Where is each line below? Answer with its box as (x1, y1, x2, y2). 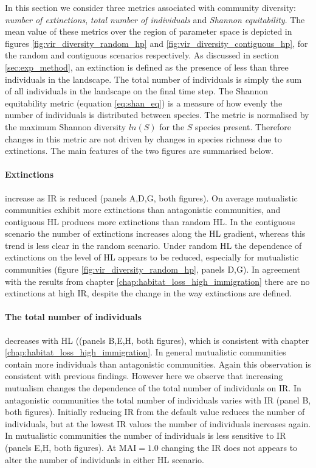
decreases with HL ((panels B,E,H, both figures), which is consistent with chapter (5, 334, 309, 346)
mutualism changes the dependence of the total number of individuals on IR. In (5, 382, 301, 394)
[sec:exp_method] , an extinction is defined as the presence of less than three (5, 60, 289, 73)
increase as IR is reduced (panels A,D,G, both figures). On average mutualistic (5, 191, 298, 204)
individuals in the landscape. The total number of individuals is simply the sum (5, 72, 302, 85)
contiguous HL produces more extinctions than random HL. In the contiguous (5, 215, 295, 228)
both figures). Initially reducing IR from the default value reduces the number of (5, 405, 305, 418)
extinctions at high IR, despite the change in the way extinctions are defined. (5, 287, 292, 299)
